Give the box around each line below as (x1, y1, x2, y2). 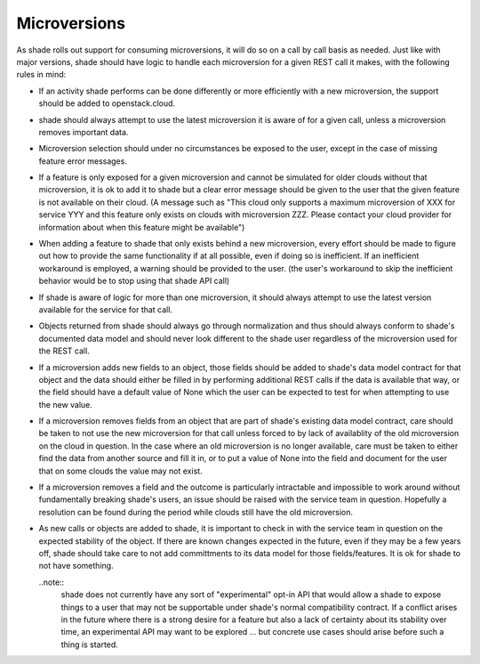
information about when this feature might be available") (38, 222, 245, 232)
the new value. (38, 399, 93, 409)
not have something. (38, 561, 115, 571)
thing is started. (60, 639, 119, 650)
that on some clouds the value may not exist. (38, 466, 204, 476)
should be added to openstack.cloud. (38, 98, 176, 109)
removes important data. (38, 126, 129, 137)
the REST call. (38, 345, 91, 356)
